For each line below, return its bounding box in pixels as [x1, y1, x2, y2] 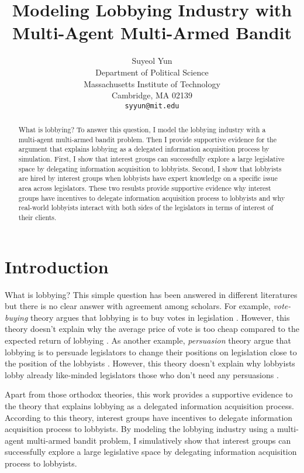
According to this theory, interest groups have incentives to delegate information [5, 411, 293, 423]
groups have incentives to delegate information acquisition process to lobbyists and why [18, 193, 285, 203]
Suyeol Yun [132, 54, 172, 67]
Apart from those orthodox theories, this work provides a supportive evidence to [5, 388, 293, 400]
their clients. [18, 212, 57, 222]
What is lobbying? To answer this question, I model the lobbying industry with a [18, 125, 266, 135]
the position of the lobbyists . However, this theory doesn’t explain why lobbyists [5, 357, 295, 369]
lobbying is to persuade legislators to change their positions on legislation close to [5, 345, 297, 358]
